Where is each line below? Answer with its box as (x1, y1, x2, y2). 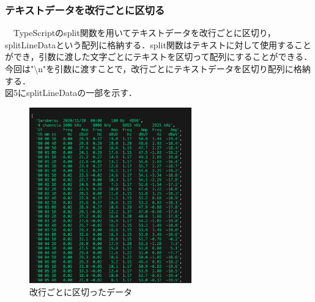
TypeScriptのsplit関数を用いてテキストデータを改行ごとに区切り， (13, 26, 276, 39)
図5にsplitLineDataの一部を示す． (5, 86, 137, 99)
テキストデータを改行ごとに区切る (5, 2, 165, 17)
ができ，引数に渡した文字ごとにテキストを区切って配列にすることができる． (5, 50, 313, 63)
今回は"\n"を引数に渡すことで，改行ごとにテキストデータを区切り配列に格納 (5, 62, 311, 75)
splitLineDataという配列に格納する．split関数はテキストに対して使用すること (5, 38, 312, 51)
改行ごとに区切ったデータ (29, 285, 132, 298)
